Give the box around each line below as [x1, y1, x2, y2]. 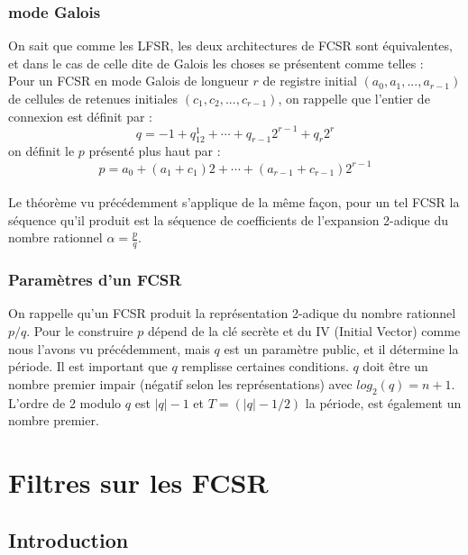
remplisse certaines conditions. [181, 357, 349, 376]
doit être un [362, 357, 428, 376]
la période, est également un [305, 393, 462, 412]
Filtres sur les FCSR [8, 463, 269, 500]
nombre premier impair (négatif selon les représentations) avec [8, 374, 353, 393]
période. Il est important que [8, 357, 168, 376]
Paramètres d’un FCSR [8, 268, 182, 291]
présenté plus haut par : [88, 141, 221, 160]
